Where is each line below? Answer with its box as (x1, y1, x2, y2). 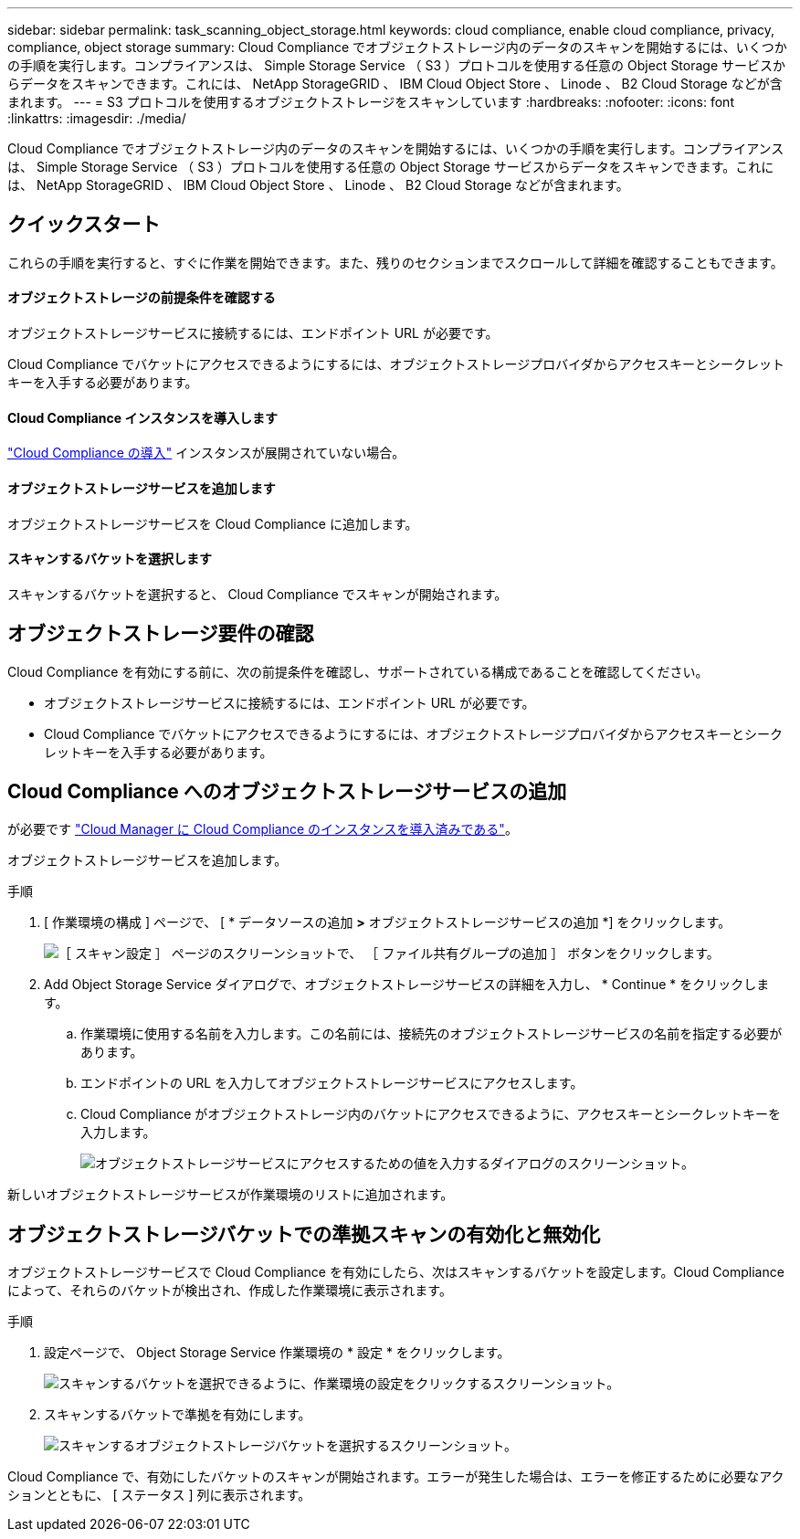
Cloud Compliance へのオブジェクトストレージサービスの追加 (7, 779, 567, 803)
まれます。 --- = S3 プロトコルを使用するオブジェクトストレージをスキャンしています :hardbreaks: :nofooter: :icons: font (7, 94, 734, 110)
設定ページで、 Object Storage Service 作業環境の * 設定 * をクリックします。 (44, 1344, 511, 1361)
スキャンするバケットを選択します (7, 551, 212, 567)
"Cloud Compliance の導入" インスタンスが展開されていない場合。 (7, 445, 405, 461)
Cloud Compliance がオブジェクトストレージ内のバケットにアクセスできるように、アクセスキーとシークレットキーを (80, 1106, 781, 1123)
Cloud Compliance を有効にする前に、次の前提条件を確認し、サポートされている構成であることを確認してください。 (7, 663, 709, 680)
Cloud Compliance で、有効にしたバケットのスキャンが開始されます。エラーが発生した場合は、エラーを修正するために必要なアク (7, 1469, 784, 1485)
